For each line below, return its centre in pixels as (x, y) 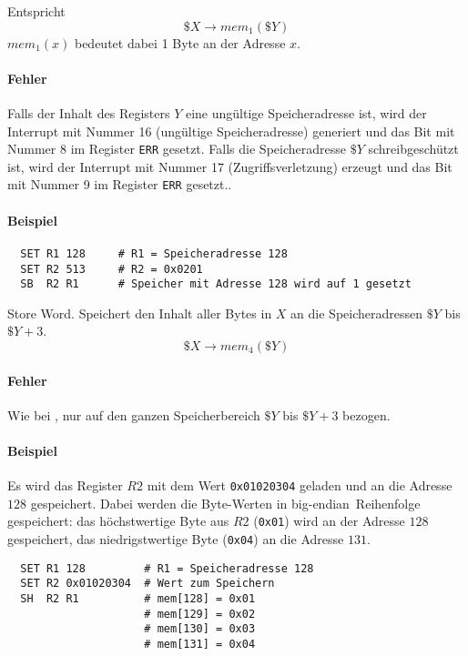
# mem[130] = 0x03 (200, 629)
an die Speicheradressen (356, 313)
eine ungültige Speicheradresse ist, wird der (306, 112)
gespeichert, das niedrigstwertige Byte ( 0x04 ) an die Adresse (176, 539)
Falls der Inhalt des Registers (89, 112)
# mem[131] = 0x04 (200, 645)
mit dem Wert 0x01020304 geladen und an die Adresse (300, 485)
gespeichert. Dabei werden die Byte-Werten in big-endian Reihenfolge (225, 503)
